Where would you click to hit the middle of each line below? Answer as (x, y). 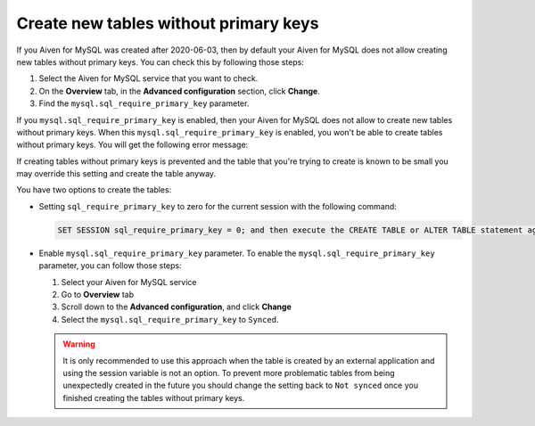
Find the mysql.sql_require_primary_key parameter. (144, 103)
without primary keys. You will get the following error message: (132, 145)
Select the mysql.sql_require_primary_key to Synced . (170, 319)
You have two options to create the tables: (94, 190)
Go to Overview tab (98, 294)
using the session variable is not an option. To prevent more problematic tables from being (229, 373)
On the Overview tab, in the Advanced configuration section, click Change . (179, 91)
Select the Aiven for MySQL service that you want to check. (148, 78)
